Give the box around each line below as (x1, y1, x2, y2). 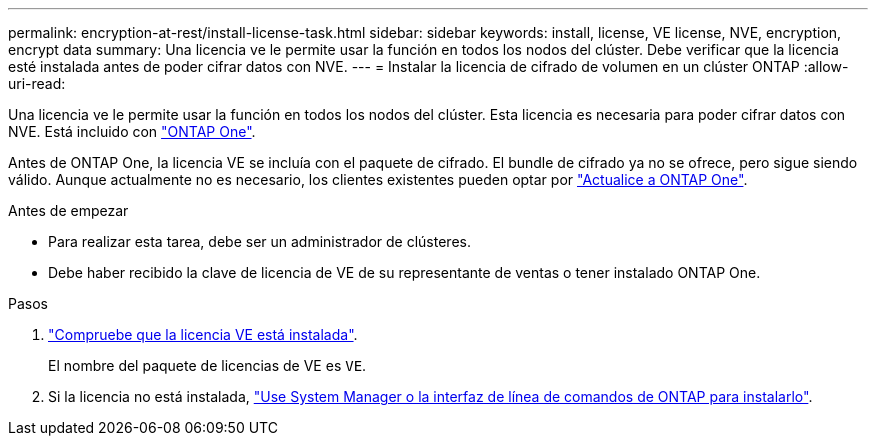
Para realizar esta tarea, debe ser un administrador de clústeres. (48, 233, 471, 250)
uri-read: (8, 75, 66, 92)
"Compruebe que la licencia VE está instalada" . (48, 326, 358, 343)
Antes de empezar (8, 202, 129, 219)
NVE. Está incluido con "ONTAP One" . (8, 123, 256, 140)
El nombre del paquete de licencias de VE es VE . (48, 357, 367, 374)
